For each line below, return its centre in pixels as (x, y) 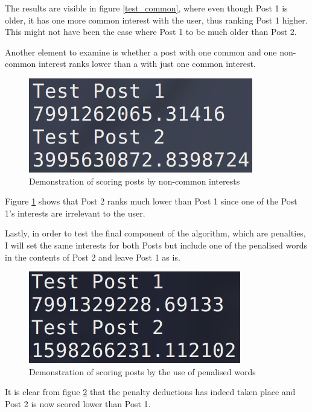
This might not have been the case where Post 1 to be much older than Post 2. (151, 32)
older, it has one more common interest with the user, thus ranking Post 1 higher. (156, 20)
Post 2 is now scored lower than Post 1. (78, 403)
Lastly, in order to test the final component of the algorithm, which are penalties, (155, 233)
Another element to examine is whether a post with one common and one (141, 52)
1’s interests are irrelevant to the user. (75, 213)
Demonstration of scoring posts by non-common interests (135, 181)
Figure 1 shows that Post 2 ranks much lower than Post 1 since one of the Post (151, 201)
